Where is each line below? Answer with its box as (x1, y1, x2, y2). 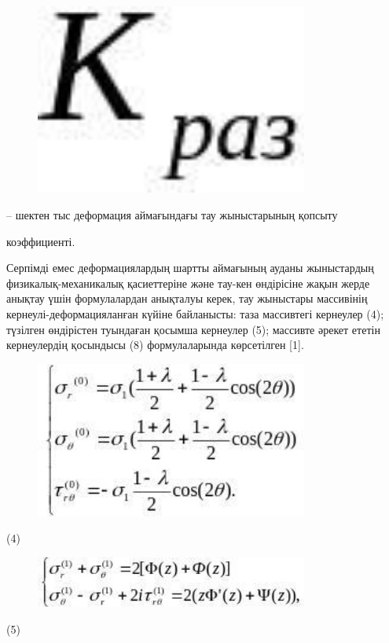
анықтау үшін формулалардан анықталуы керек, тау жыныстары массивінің (6, 290, 368, 307)
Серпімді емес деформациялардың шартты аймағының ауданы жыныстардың (6, 259, 374, 276)
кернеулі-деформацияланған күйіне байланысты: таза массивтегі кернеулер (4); (6, 305, 384, 321)
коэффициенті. (6, 233, 75, 249)
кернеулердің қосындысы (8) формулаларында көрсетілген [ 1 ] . (6, 336, 304, 353)
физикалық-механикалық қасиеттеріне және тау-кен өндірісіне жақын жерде (6, 274, 370, 291)
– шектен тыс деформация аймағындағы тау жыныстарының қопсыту (6, 207, 338, 223)
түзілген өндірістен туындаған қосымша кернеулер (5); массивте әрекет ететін (6, 321, 380, 337)
